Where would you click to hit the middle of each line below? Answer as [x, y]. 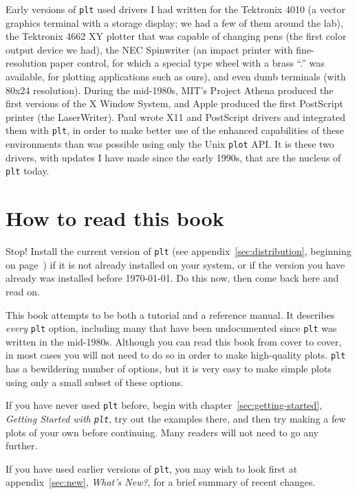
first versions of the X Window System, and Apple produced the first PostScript [174, 103]
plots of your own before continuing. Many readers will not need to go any [162, 432]
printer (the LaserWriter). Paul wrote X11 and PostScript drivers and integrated [175, 116]
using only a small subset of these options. [95, 382]
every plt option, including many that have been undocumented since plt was [171, 328]
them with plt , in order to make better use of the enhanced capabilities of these [175, 130]
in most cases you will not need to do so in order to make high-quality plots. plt [176, 355]
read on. [23, 291]
